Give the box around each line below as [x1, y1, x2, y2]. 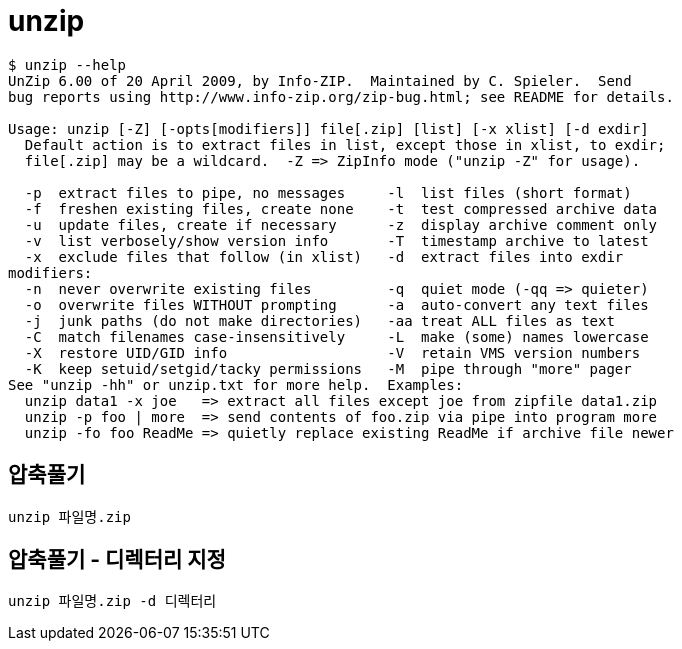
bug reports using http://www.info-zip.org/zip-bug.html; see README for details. [8, 88, 674, 105]
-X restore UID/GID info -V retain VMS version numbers [24, 344, 641, 361]
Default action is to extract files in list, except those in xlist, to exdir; [24, 136, 666, 153]
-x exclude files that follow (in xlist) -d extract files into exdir [24, 248, 624, 265]
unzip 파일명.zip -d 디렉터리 [8, 593, 217, 610]
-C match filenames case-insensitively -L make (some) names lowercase [24, 328, 649, 345]
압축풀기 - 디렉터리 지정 [8, 547, 226, 573]
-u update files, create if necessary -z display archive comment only [24, 216, 658, 233]
